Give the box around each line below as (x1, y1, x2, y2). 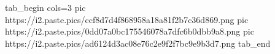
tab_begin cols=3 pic (5, 1, 86, 13)
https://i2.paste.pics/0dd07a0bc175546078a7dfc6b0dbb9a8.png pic (5, 25, 254, 38)
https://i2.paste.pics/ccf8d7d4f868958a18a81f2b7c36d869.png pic (5, 13, 249, 25)
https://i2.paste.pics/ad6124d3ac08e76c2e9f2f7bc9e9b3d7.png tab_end (5, 36, 271, 49)
